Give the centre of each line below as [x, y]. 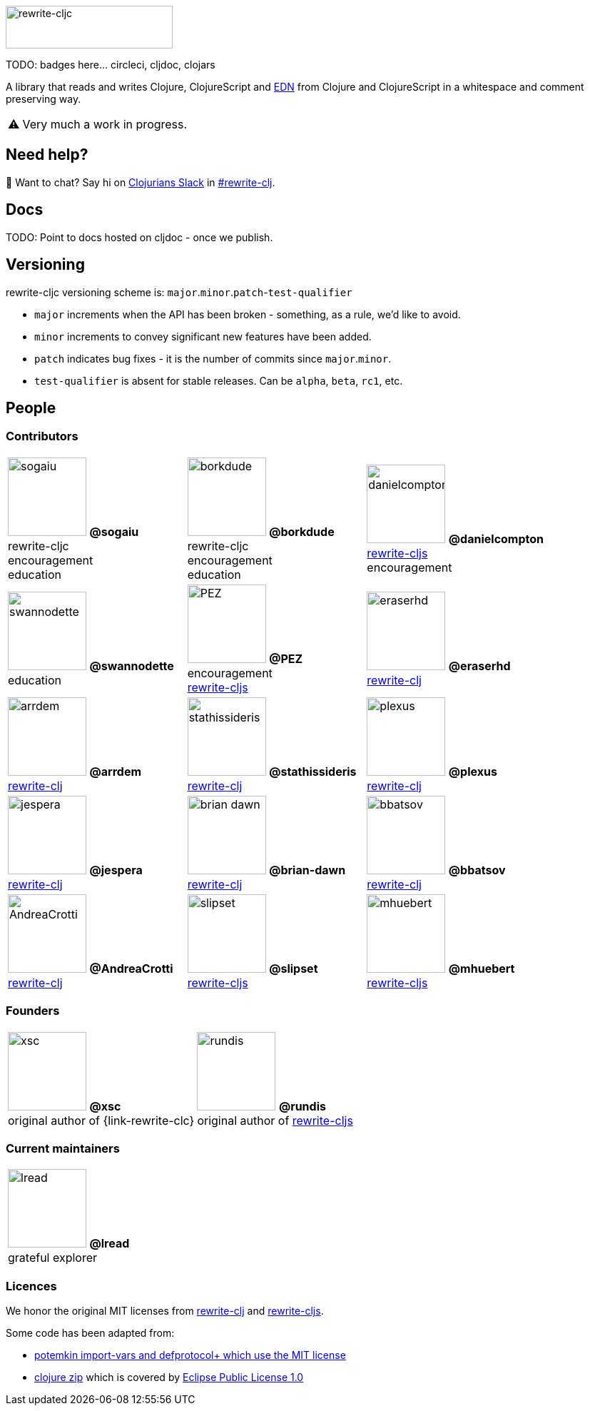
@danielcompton [496, 538]
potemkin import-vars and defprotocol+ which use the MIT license [190, 1355]
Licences [31, 1286]
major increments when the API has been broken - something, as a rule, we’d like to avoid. [248, 314]
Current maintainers [63, 1148]
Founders [33, 1011]
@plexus [473, 771]
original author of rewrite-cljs [275, 1120]
